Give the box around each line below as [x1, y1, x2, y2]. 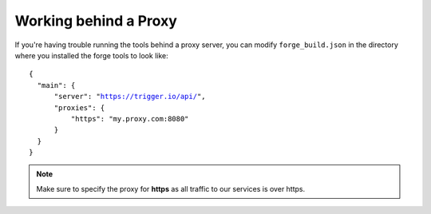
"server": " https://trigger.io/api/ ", [53, 92, 207, 101]
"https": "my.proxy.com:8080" [70, 114, 189, 123]
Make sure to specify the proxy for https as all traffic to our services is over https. [36, 184, 306, 193]
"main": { [37, 81, 76, 89]
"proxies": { [53, 103, 105, 112]
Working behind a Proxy [14, 12, 177, 30]
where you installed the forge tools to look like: [14, 50, 168, 60]
